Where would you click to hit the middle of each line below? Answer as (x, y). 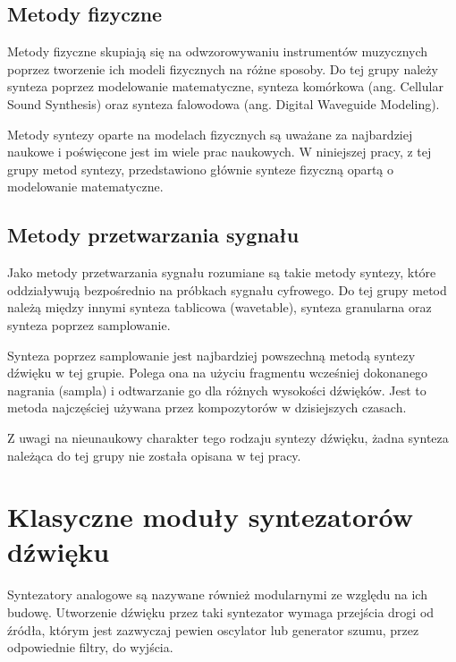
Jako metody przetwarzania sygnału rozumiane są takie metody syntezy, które (222, 272)
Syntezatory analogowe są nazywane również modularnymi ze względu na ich (217, 594)
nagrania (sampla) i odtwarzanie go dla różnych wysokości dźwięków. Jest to (217, 390)
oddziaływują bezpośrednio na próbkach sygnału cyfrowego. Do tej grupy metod (227, 289)
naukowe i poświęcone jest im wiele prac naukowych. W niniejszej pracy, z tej (220, 152)
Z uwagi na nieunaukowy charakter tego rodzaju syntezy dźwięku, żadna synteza (228, 437)
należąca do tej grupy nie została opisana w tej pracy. (154, 455)
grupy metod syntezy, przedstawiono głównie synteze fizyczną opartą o (201, 169)
